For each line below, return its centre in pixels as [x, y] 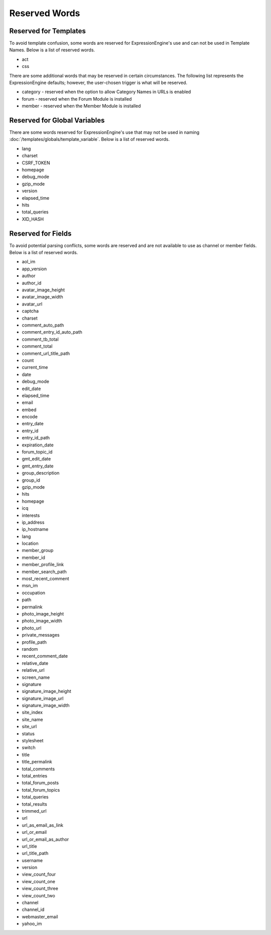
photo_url [32, 628]
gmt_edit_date [36, 459]
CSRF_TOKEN [36, 163]
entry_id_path [36, 438]
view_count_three [40, 889]
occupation [33, 593]
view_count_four [39, 874]
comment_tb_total [40, 339]
